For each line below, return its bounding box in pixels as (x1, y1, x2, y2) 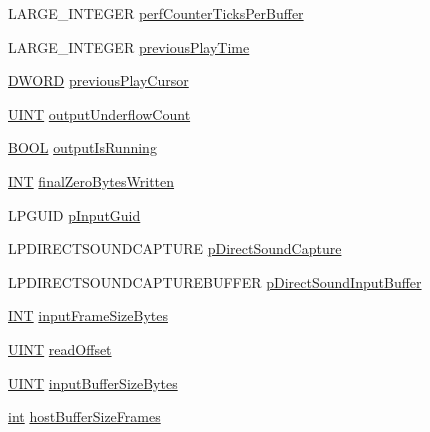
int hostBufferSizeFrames (8, 406, 161, 427)
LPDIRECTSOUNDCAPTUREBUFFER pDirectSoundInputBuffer (8, 271, 422, 292)
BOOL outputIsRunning (8, 137, 157, 158)
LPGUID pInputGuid (8, 204, 141, 225)
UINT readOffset (8, 338, 112, 359)
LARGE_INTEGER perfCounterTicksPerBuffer (8, 3, 304, 23)
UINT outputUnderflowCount (8, 103, 191, 124)
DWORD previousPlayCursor (8, 70, 189, 91)
